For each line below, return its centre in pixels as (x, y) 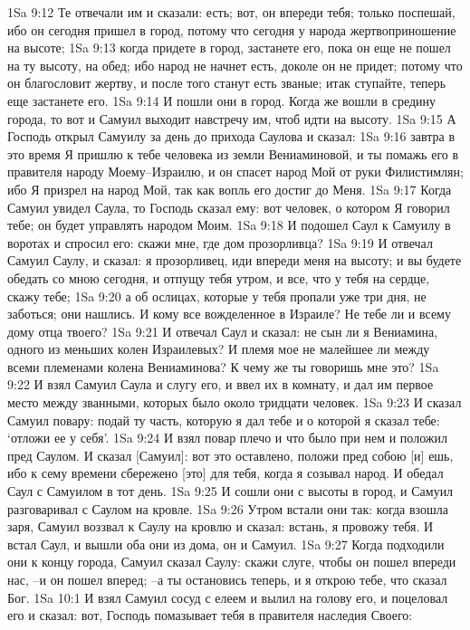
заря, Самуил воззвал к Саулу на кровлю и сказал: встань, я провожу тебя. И (221, 526)
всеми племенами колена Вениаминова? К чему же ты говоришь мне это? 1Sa (223, 366)
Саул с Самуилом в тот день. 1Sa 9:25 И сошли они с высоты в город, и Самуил (230, 491)
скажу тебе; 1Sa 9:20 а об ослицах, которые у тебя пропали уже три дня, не (217, 296)
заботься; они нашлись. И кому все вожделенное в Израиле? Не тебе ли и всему (229, 314)
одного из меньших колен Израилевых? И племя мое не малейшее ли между (219, 349)
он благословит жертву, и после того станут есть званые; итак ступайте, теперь (227, 83)
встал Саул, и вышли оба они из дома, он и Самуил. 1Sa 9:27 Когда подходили (226, 544)
